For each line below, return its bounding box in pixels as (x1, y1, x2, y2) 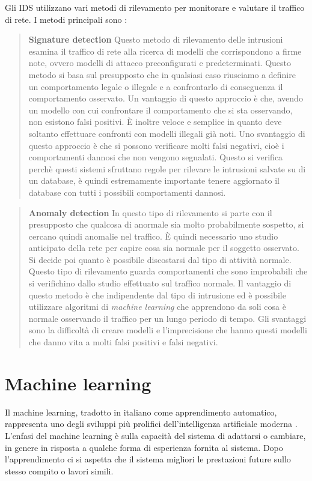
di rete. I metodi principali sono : (5, 13, 127, 25)
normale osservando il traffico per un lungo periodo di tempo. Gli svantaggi (28, 312, 307, 324)
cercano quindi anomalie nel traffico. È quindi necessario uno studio (28, 229, 278, 242)
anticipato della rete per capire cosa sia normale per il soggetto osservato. (28, 241, 299, 254)
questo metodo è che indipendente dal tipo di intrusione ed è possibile (28, 288, 286, 301)
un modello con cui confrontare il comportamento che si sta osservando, (28, 103, 293, 116)
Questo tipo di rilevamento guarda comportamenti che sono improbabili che (28, 265, 308, 277)
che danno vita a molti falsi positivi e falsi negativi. (28, 336, 218, 348)
